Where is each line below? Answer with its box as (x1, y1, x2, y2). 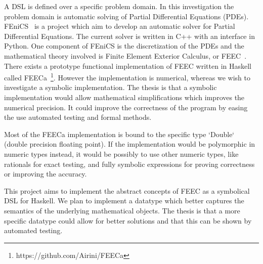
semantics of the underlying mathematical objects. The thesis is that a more (4, 205, 240, 215)
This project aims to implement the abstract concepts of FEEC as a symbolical (4, 185, 250, 196)
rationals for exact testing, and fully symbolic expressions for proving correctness (4, 158, 255, 169)
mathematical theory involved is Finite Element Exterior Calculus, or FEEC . (4, 50, 247, 61)
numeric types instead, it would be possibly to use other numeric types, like (4, 148, 239, 159)
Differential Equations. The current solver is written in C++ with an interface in (4, 30, 255, 41)
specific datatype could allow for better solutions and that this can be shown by (4, 215, 252, 226)
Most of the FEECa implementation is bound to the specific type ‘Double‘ (4, 128, 235, 139)
